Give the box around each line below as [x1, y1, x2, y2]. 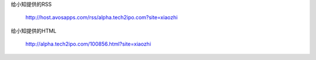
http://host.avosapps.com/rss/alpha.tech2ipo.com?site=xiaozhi [25, 14, 178, 21]
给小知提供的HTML [11, 27, 57, 34]
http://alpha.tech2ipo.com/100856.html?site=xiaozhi [25, 41, 152, 48]
